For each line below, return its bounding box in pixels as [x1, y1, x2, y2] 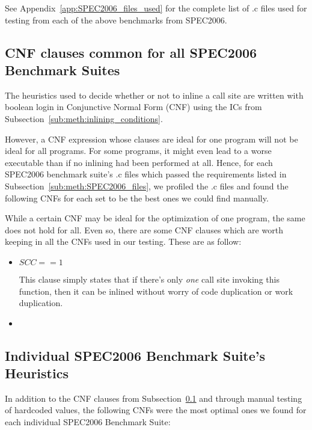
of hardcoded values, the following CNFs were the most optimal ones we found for [5, 404, 307, 416]
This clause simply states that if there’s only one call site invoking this [19, 272, 280, 285]
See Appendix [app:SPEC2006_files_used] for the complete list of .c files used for [5, 2, 307, 14]
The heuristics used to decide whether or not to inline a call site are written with [5, 88, 304, 101]
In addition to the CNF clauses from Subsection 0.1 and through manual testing [5, 392, 302, 404]
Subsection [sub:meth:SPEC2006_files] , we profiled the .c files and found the [5, 179, 289, 192]
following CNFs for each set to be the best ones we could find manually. [5, 191, 269, 204]
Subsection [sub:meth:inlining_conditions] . [5, 112, 163, 124]
